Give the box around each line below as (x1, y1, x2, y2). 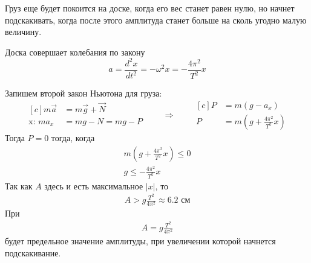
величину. (5, 25, 42, 38)
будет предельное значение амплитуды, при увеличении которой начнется (5, 235, 276, 247)
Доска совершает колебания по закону (5, 45, 145, 58)
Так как (5, 179, 33, 192)
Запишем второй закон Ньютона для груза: (5, 87, 162, 100)
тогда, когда (51, 131, 95, 144)
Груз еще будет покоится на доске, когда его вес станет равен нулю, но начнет (5, 2, 295, 14)
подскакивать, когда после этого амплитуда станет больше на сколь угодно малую (5, 13, 307, 26)
